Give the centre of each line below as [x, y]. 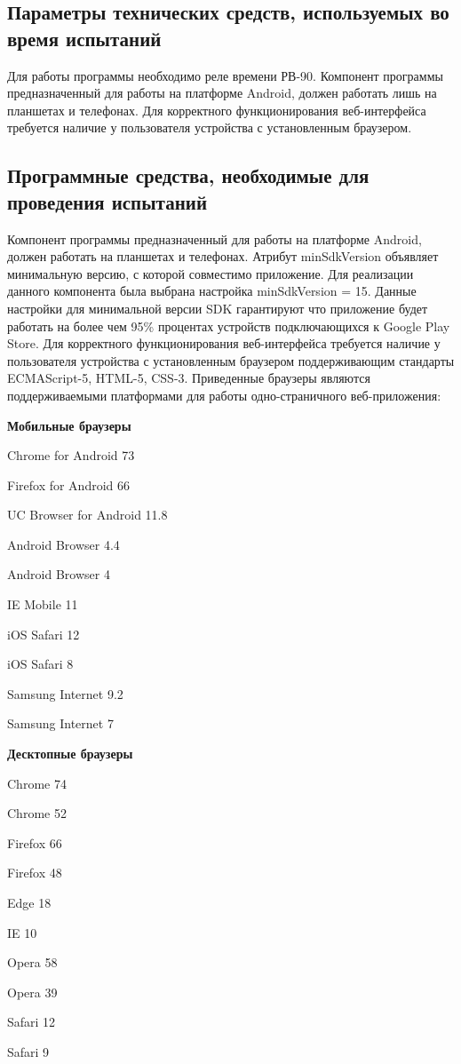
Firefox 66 [35, 842]
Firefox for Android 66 [69, 484]
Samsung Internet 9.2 [65, 693]
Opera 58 [32, 962]
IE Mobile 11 [43, 604]
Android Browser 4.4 [64, 544]
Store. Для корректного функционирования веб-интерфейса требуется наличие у [224, 343]
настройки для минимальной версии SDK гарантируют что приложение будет [218, 308]
